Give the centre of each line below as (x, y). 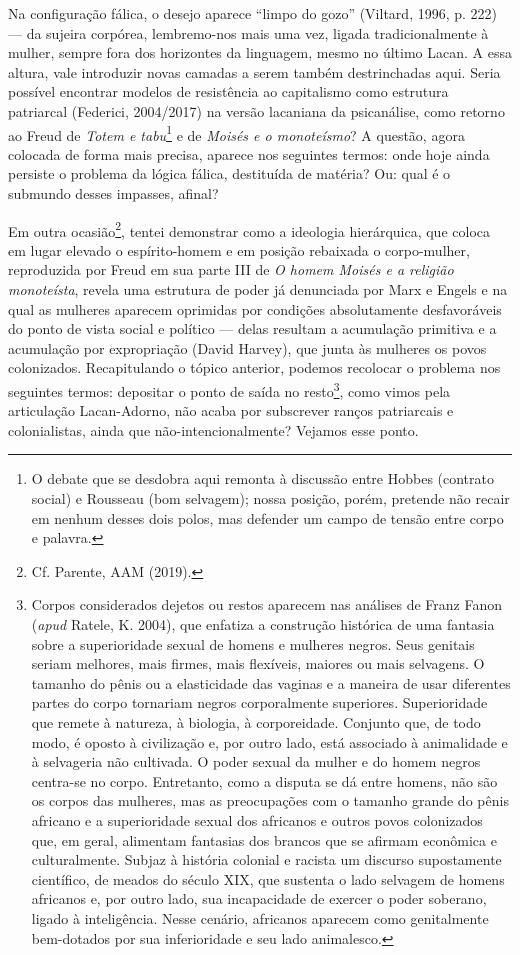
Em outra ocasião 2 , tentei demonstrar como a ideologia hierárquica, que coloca (249, 229)
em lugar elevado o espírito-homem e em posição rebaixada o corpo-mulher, (239, 249)
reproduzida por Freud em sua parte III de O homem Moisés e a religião (231, 269)
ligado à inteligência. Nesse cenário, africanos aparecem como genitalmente (260, 917)
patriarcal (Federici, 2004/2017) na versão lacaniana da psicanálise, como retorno (256, 110)
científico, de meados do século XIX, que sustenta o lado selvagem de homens (268, 878)
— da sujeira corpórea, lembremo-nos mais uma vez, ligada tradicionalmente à (248, 32)
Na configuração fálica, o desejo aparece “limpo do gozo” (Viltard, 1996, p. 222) (253, 13)
